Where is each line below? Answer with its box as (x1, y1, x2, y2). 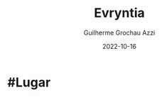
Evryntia (93, 5, 146, 21)
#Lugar (7, 74, 51, 90)
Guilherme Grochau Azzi (83, 28, 156, 37)
